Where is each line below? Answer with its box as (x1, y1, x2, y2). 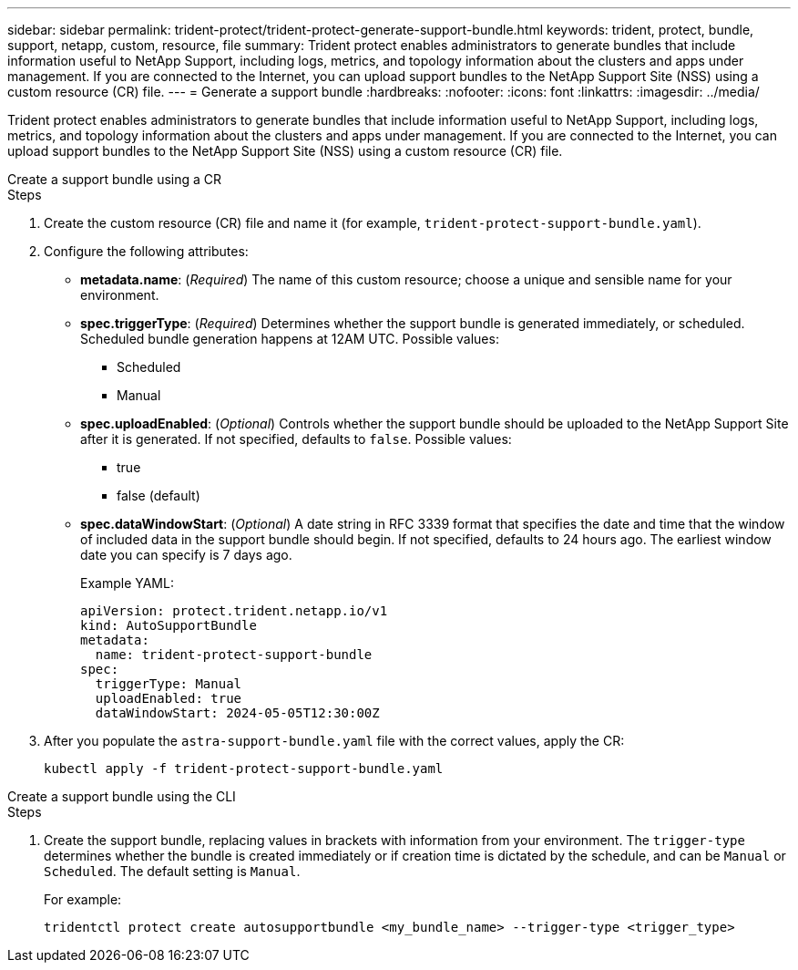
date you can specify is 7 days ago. (80, 547, 292, 562)
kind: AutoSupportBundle (80, 618, 257, 633)
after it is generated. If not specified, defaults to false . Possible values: (80, 431, 512, 447)
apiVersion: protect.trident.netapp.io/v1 (80, 604, 388, 618)
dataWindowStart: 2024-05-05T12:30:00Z (95, 706, 380, 720)
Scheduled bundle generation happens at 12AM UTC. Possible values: (80, 331, 499, 346)
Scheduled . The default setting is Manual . (44, 863, 301, 879)
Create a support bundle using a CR (7, 171, 222, 187)
